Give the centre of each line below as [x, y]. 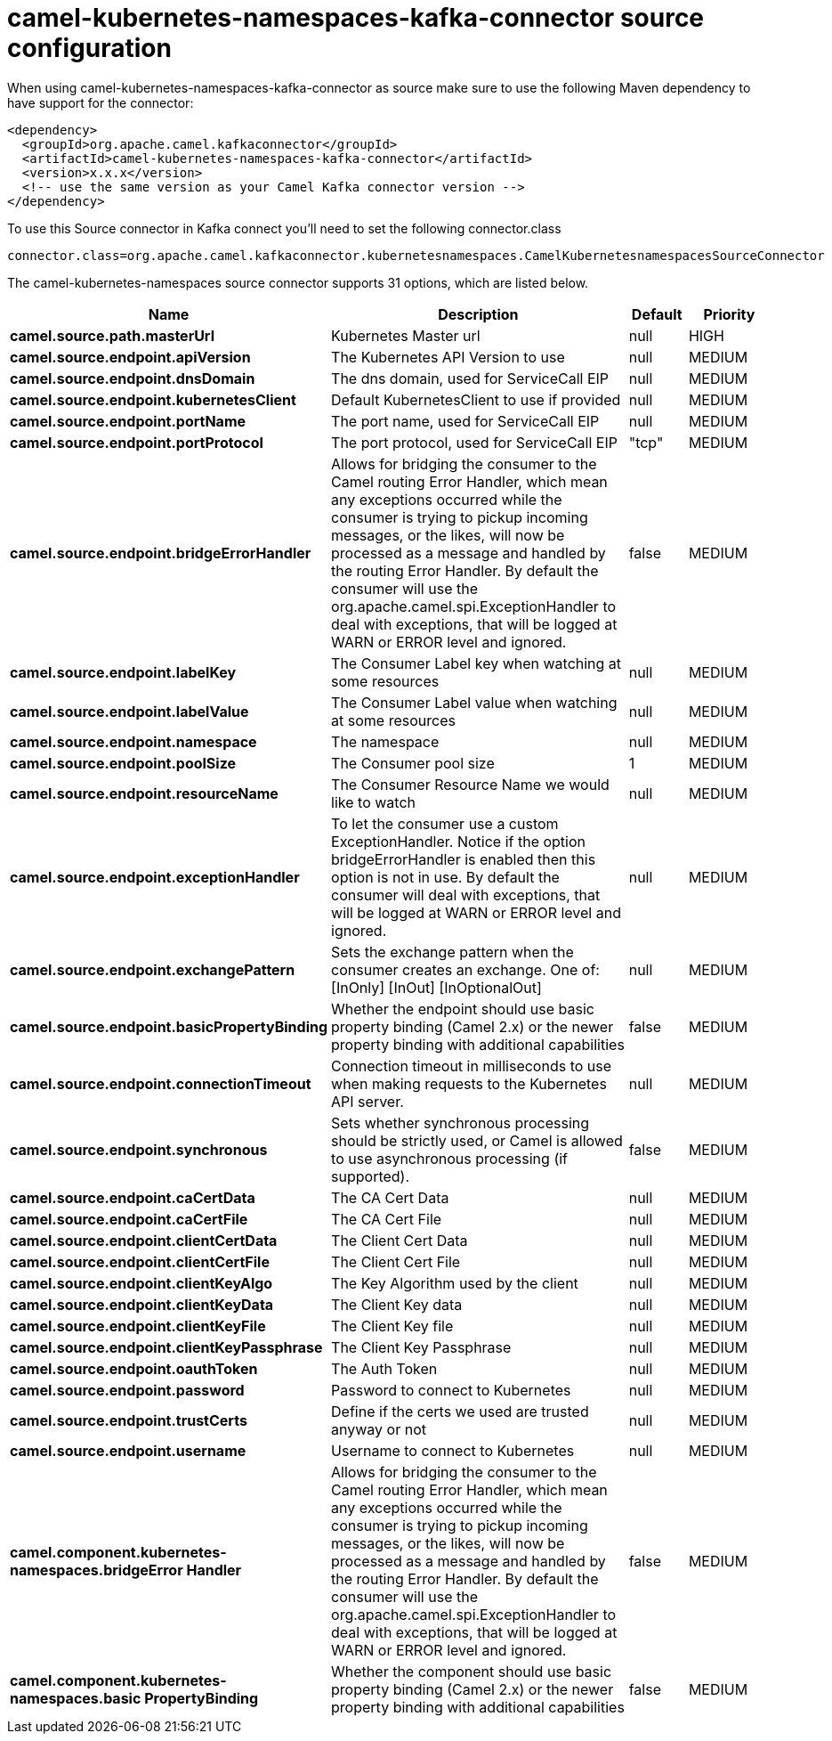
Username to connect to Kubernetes [453, 1450]
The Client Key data [397, 1304]
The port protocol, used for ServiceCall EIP [474, 442]
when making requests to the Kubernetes [469, 1083]
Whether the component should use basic [472, 1671]
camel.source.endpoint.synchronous [139, 1149]
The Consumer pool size [413, 763]
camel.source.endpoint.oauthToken [134, 1368]
